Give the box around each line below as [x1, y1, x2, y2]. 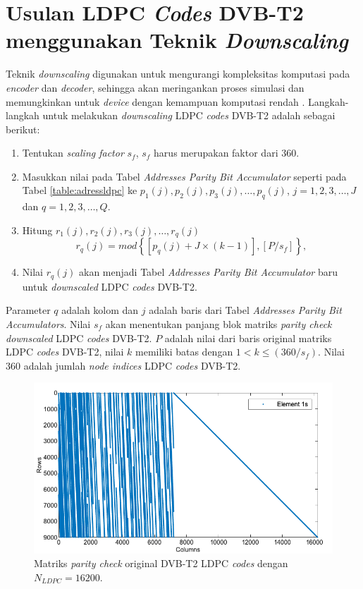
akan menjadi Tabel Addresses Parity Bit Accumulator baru [79, 265, 338, 279]
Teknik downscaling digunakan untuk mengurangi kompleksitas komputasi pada [6, 66, 350, 81]
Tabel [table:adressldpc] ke [22, 183, 137, 198]
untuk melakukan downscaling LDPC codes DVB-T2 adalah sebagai [42, 108, 336, 123]
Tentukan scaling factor [22, 145, 124, 160]
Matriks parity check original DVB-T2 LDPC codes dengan [34, 556, 288, 571]
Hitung [22, 222, 53, 237]
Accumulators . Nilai [6, 316, 91, 331]
